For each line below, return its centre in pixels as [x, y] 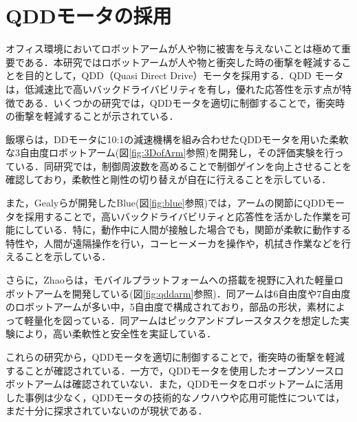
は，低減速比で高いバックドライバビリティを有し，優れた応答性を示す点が [174, 88]
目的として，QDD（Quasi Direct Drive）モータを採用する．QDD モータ [184, 75]
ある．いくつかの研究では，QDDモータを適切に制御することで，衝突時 [185, 102]
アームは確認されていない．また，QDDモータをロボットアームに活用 [189, 384]
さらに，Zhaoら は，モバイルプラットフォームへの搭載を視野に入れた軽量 [170, 280]
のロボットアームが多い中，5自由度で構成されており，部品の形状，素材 [166, 307]
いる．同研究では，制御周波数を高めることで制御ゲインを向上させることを [183, 166]
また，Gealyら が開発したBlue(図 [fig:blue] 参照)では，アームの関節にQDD [166, 203]
